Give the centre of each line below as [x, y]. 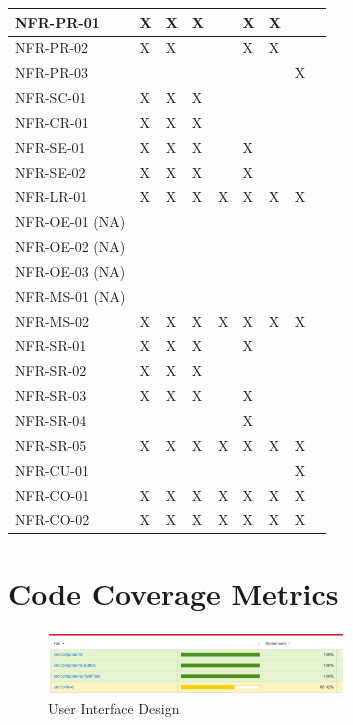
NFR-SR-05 [51, 444]
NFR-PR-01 [57, 21]
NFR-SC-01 [51, 97]
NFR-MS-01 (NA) [70, 295]
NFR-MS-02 [52, 320]
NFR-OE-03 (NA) [70, 270]
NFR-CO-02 [52, 519]
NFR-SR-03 [51, 395]
